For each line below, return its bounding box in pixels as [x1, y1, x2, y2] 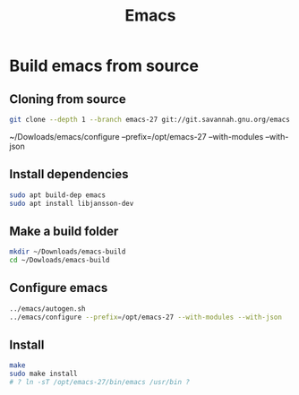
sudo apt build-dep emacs [9, 190, 106, 200]
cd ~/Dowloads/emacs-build [9, 256, 110, 265]
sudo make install [9, 369, 78, 379]
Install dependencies [9, 167, 129, 182]
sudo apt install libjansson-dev [9, 199, 134, 208]
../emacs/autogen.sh [9, 304, 87, 313]
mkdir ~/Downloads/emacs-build [9, 247, 126, 256]
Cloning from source [9, 91, 127, 107]
